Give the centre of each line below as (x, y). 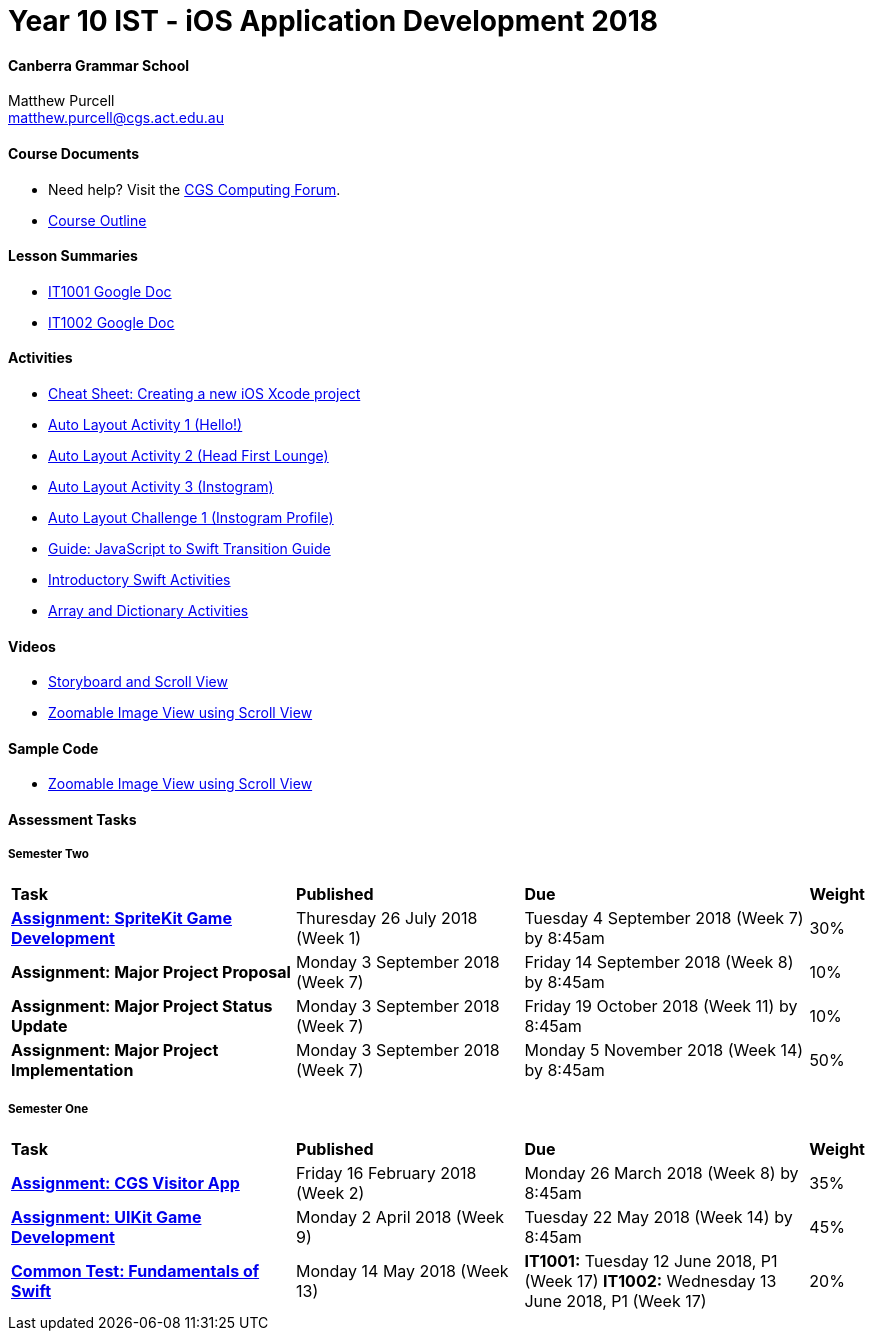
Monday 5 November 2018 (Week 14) (664, 1049)
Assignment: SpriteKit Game (121, 917)
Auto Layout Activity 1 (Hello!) (145, 425)
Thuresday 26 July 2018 (387, 917)
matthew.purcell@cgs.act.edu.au (116, 118)
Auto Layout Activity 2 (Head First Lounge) (188, 456)
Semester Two (48, 854)
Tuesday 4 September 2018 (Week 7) (664, 917)
